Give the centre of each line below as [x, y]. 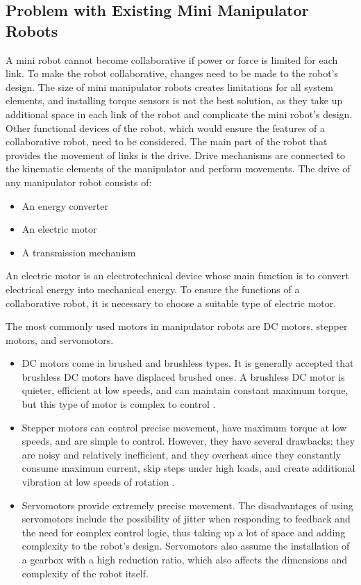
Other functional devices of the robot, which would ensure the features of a [166, 127]
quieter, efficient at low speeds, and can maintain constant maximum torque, [185, 390]
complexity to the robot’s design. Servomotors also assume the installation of [186, 546]
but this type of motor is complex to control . [119, 404]
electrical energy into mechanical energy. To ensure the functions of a [153, 289]
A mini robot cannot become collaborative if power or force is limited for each [172, 59]
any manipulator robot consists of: [79, 182]
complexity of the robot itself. [85, 573]
